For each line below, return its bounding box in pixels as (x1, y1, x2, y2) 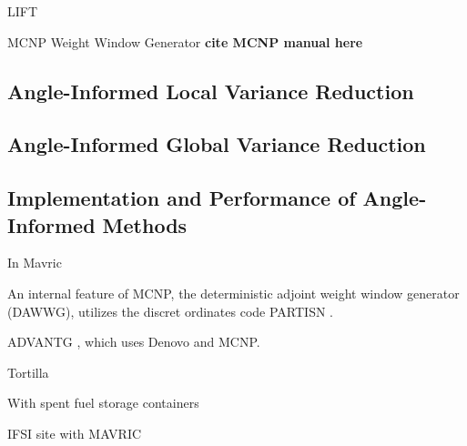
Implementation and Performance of (7, 184, 356, 212)
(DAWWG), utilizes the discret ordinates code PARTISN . (7, 301, 334, 320)
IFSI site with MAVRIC (7, 423, 142, 442)
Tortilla (7, 362, 49, 381)
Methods (102, 210, 188, 238)
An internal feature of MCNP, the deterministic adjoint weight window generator (7, 283, 460, 302)
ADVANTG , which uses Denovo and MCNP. (7, 332, 260, 351)
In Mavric (7, 253, 62, 272)
